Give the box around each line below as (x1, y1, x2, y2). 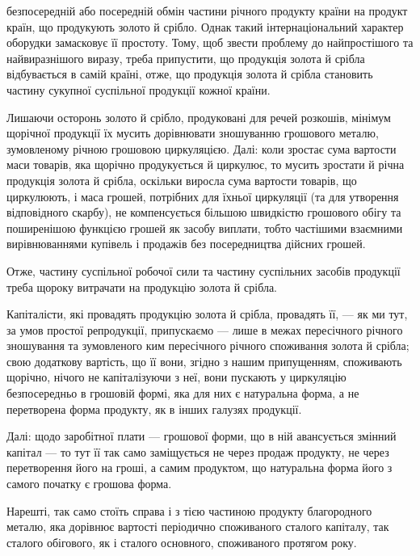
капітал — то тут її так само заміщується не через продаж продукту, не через (6, 443, 389, 460)
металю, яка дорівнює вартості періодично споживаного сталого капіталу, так (6, 518, 389, 535)
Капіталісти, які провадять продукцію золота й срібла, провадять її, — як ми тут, (6, 305, 408, 322)
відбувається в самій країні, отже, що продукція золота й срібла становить (6, 65, 373, 82)
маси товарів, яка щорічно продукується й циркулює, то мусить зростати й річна (6, 156, 405, 173)
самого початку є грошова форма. (6, 475, 172, 492)
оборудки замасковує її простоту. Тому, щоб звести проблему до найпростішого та (6, 34, 414, 51)
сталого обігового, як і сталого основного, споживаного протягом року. (6, 533, 357, 550)
